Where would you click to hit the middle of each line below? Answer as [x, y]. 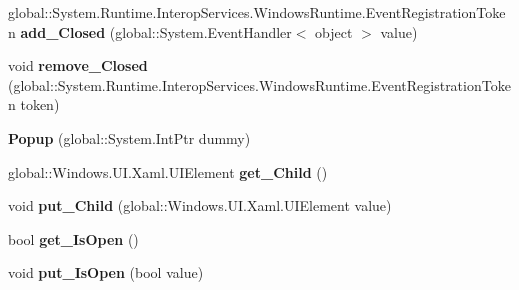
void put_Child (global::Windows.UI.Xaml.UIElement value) [200, 205]
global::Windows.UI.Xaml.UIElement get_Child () [168, 171]
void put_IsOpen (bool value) [106, 272]
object [334, 31]
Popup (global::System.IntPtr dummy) [129, 137]
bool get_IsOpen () [73, 238]
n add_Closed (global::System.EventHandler [150, 31]
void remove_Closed [78, 65]
